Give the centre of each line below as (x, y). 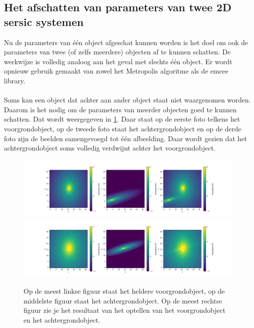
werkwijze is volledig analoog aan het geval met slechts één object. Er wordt (118, 61)
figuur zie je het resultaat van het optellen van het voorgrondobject (125, 310)
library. (15, 80)
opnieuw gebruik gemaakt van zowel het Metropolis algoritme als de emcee (116, 71)
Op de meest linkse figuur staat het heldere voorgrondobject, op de (124, 291)
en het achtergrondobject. (62, 319)
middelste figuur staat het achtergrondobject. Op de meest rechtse (123, 300)
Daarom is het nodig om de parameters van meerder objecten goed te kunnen (120, 109)
